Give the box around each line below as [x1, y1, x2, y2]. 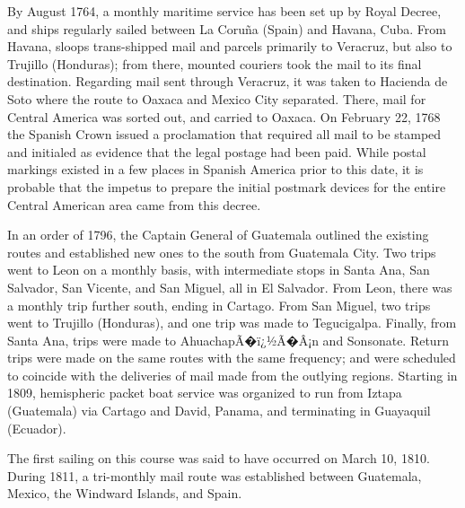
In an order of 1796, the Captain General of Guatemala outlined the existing [7, 225, 429, 244]
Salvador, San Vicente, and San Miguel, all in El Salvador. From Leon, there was [7, 277, 452, 296]
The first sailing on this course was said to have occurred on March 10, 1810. [7, 449, 430, 468]
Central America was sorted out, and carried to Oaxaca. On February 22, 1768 [7, 107, 441, 126]
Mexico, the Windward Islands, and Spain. [7, 484, 242, 503]
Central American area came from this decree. [7, 195, 261, 214]
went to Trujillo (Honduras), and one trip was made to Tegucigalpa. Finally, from [7, 313, 457, 332]
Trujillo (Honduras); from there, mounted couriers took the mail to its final [7, 54, 422, 73]
